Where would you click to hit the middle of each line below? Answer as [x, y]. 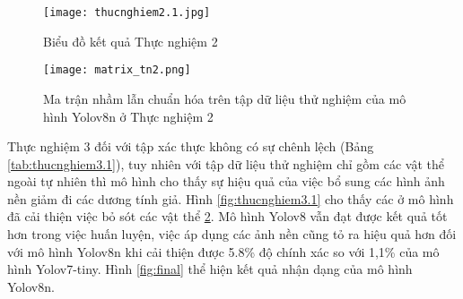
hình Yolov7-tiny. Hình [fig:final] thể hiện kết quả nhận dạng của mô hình [210, 269]
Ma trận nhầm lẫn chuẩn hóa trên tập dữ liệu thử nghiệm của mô [225, 98]
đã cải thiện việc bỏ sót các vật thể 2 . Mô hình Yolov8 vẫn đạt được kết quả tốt [227, 216]
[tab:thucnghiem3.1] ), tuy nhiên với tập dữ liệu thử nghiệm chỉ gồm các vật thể [226, 163]
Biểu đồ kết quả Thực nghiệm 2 [131, 41]
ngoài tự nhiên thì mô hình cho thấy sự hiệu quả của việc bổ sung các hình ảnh [226, 181]
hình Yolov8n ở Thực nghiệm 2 [128, 116]
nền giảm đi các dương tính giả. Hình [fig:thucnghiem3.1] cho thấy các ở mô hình [231, 198]
